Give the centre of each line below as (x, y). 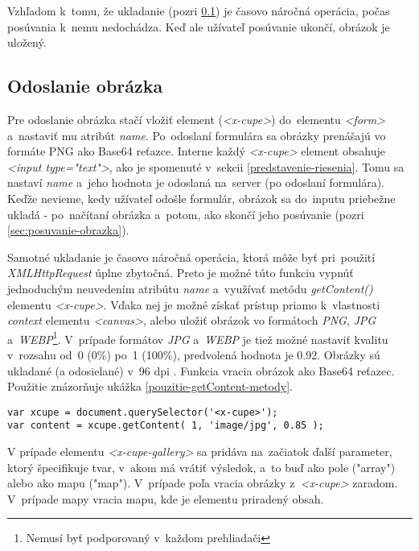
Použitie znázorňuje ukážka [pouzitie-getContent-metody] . (150, 386)
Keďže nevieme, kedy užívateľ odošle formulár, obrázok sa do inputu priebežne (201, 198)
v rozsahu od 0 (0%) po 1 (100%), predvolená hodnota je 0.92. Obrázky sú (194, 354)
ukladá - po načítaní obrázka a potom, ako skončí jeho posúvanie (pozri (186, 214)
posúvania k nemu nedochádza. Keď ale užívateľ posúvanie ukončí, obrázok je (199, 26)
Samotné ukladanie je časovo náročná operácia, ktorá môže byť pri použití (191, 257)
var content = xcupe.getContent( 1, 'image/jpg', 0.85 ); (166, 426)
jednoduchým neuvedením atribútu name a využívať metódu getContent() (190, 288)
